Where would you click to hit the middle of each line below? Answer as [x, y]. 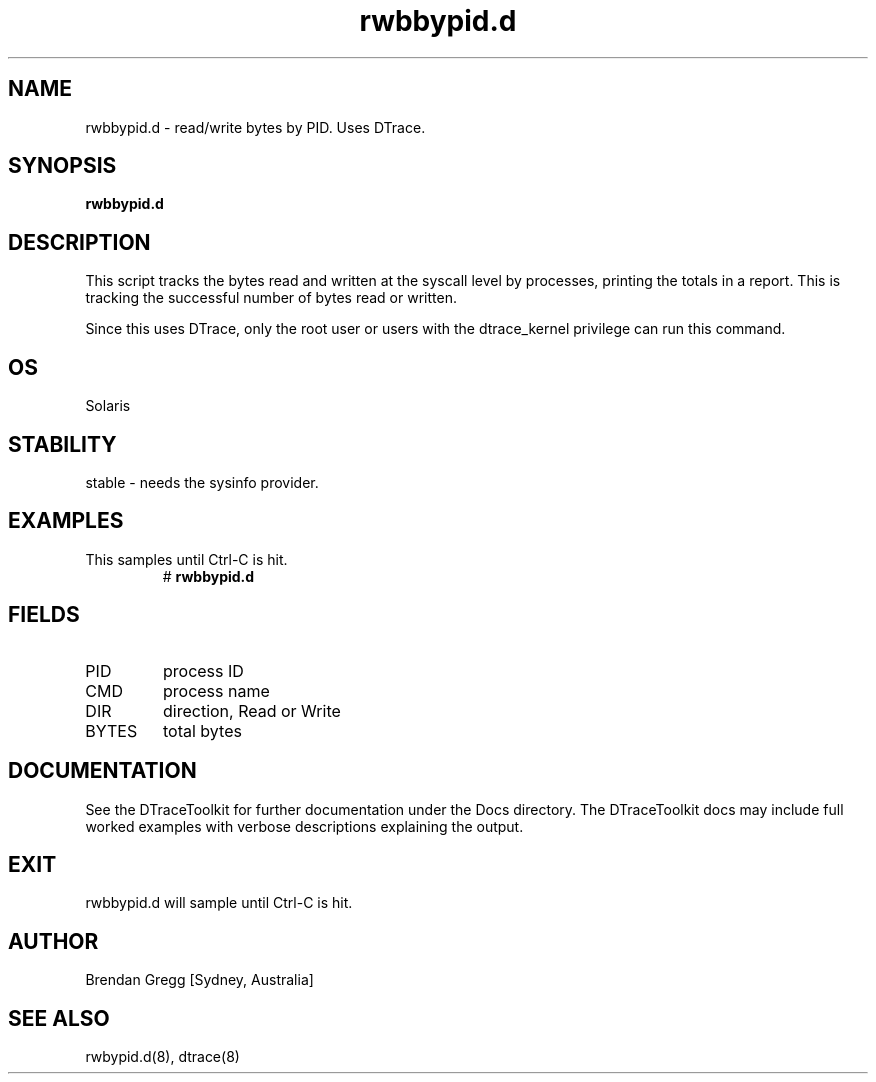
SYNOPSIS [62, 166]
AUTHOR [53, 941]
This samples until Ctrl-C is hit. [186, 559]
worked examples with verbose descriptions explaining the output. [304, 826]
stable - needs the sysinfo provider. [202, 482]
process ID [203, 670]
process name [216, 690]
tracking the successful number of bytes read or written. [271, 298]
